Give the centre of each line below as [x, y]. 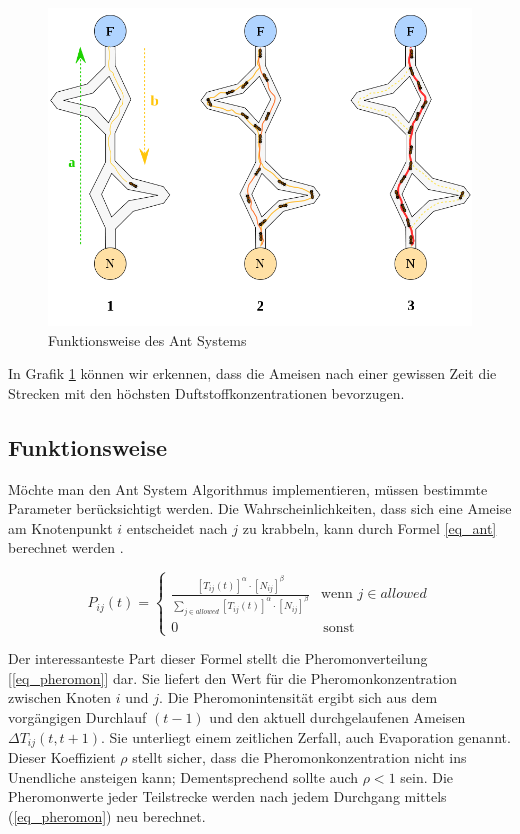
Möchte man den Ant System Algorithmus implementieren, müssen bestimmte [248, 488]
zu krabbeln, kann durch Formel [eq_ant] [369, 527]
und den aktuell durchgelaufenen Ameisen [337, 716]
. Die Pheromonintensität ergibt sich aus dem [298, 697]
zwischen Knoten [60, 697]
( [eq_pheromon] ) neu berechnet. [107, 815]
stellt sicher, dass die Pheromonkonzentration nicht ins [299, 756]
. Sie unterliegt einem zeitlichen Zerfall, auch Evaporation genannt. [306, 736]
